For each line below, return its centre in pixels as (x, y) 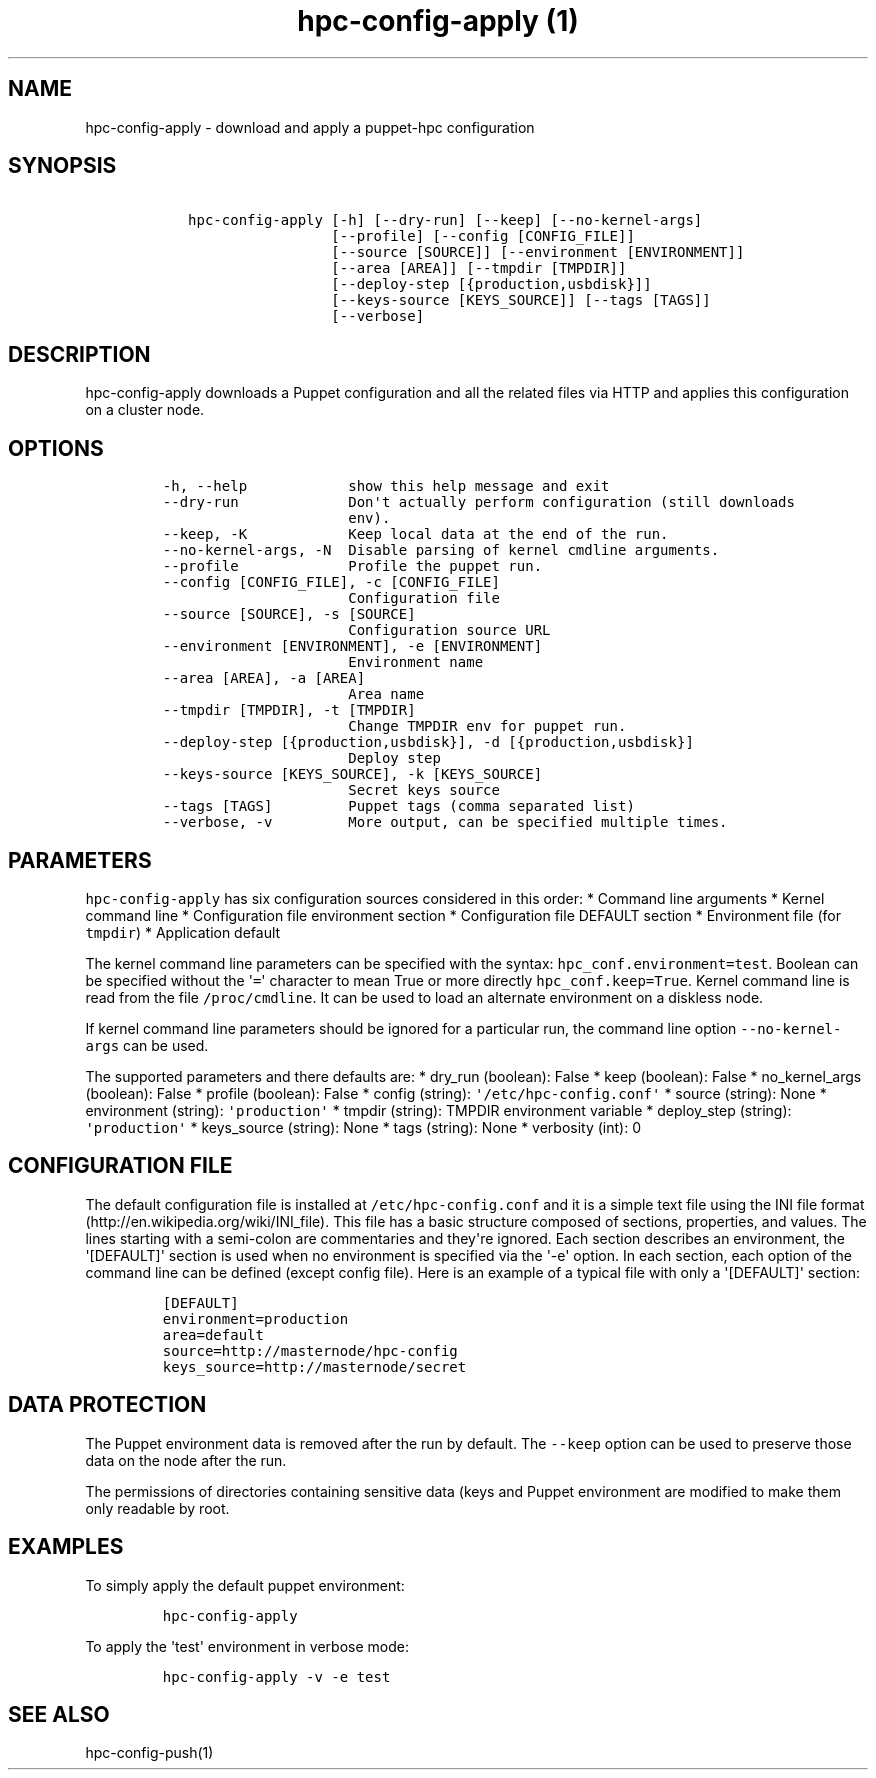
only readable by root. (157, 1508)
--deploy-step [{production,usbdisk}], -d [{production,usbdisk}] (428, 742)
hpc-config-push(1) (149, 1753)
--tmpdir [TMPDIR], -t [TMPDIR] (289, 710)
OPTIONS (56, 448)
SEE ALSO (59, 1714)
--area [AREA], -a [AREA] (264, 678)
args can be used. (147, 1045)
